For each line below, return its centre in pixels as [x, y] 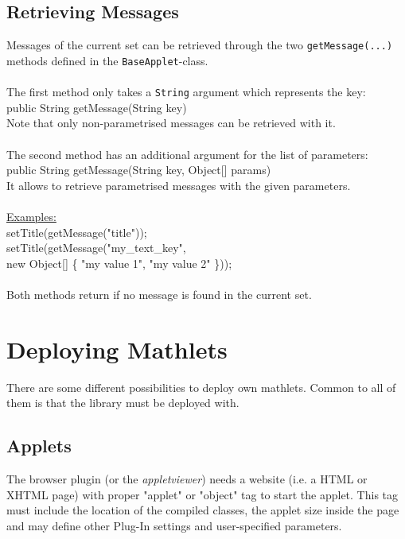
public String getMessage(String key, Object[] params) [139, 170]
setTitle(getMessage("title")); [77, 232]
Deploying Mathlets [117, 349]
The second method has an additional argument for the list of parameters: [187, 154]
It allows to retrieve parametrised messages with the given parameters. [179, 185]
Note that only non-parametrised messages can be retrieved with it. [171, 123]
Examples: [31, 216]
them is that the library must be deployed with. [123, 403]
